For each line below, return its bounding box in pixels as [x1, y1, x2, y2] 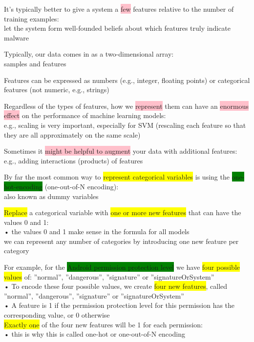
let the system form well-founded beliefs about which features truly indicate [4, 23, 231, 33]
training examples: [4, 13, 59, 23]
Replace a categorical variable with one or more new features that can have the [4, 207, 241, 218]
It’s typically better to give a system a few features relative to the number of [4, 4, 234, 14]
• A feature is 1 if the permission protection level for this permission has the [4, 300, 235, 310]
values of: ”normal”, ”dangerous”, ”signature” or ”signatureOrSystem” [4, 271, 214, 282]
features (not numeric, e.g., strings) [4, 84, 109, 95]
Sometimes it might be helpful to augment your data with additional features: [4, 146, 237, 156]
